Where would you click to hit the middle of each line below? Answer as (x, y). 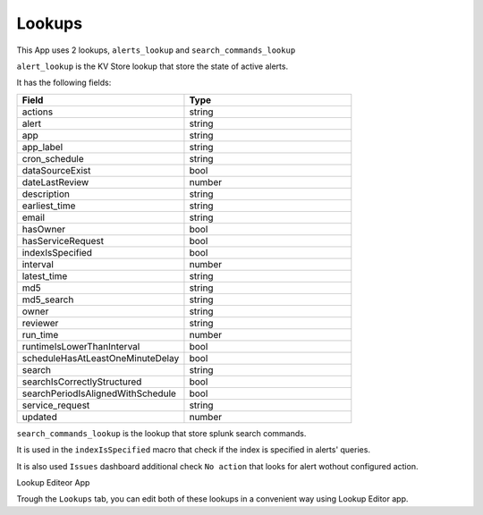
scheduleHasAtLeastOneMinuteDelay (101, 358)
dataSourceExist (56, 170)
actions (38, 112)
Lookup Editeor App (53, 482)
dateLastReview (55, 182)
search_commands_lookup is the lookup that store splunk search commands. (161, 433)
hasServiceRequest (63, 241)
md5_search (48, 300)
